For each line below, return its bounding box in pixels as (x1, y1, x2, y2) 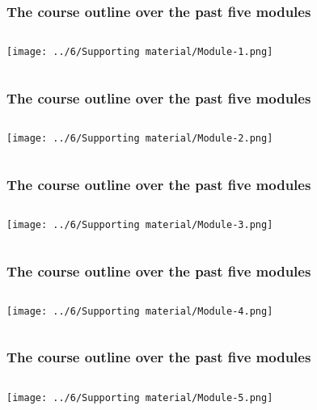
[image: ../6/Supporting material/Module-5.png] (6, 391, 273, 404)
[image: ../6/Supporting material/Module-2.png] (6, 133, 273, 145)
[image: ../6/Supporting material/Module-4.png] (6, 305, 273, 317)
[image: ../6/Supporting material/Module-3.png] (6, 218, 273, 230)
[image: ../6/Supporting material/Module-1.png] (6, 46, 273, 58)
